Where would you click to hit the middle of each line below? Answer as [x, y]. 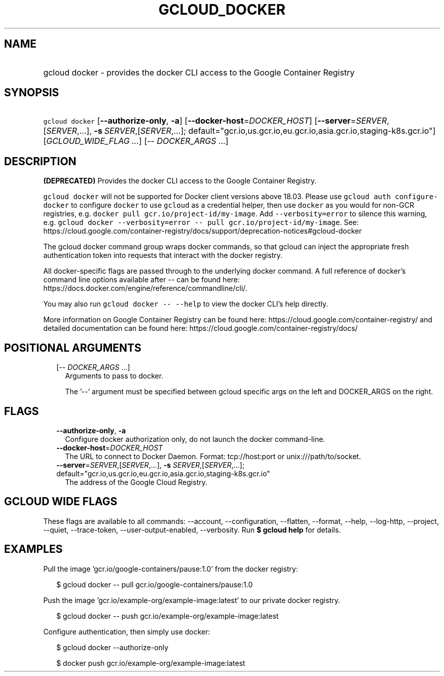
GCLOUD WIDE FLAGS [61, 502]
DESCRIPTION [40, 161]
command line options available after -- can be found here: [142, 280]
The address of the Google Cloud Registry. [136, 482]
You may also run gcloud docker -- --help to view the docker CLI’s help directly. [186, 304]
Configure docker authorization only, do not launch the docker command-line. [195, 439]
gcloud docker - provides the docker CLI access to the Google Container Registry [199, 72]
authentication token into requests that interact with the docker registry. [163, 255]
